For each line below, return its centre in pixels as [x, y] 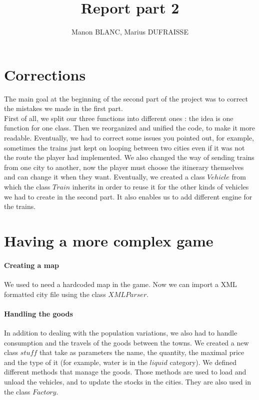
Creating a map [31, 265]
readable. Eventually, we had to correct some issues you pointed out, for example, [129, 138]
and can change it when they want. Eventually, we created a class [104, 177]
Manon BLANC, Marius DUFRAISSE [130, 32]
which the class [27, 186]
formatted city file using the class [55, 294]
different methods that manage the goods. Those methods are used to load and [125, 372]
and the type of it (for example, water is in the [76, 362]
